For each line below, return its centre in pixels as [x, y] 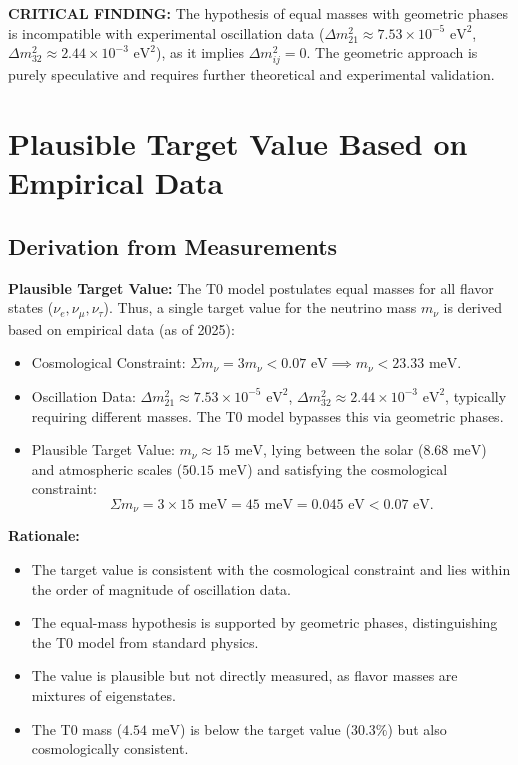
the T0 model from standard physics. [145, 641]
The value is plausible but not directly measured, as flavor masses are [244, 675]
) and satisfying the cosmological [347, 468]
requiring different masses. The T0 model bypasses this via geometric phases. [267, 415]
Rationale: [44, 535]
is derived [473, 307]
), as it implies [200, 52]
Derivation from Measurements [173, 245]
